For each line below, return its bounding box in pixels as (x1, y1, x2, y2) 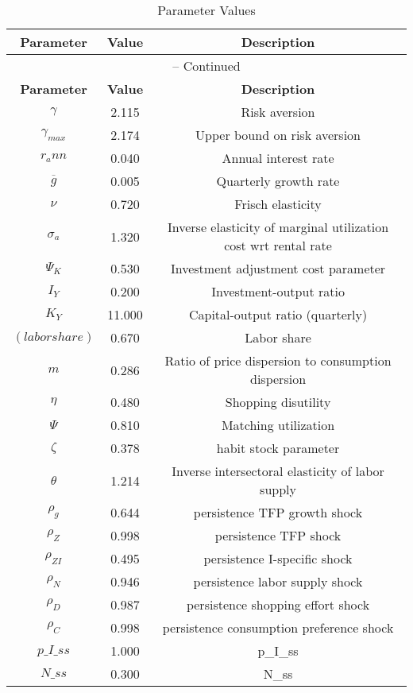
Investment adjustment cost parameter (170, 259, 386, 277)
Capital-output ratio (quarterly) (188, 305, 368, 323)
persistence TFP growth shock (193, 503, 363, 521)
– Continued (172, 56, 241, 75)
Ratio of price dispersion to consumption (164, 351, 392, 370)
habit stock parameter (216, 439, 340, 457)
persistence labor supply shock (193, 572, 363, 590)
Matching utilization (221, 416, 335, 434)
